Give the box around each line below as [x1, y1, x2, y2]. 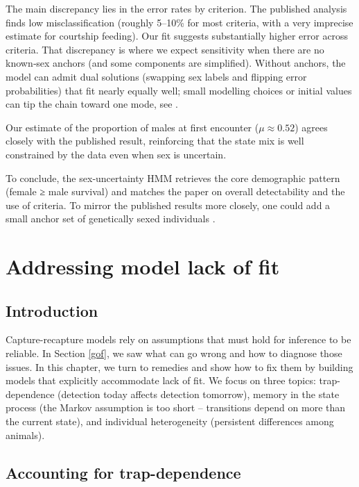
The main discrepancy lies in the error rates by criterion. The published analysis [6, 1, 347, 15]
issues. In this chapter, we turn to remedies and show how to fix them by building [6, 359, 353, 374]
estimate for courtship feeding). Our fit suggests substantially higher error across [6, 28, 349, 43]
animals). [6, 427, 45, 442]
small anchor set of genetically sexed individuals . [6, 211, 216, 226]
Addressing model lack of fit [6, 252, 280, 281]
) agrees [295, 119, 328, 134]
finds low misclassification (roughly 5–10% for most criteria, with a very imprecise [6, 15, 353, 29]
